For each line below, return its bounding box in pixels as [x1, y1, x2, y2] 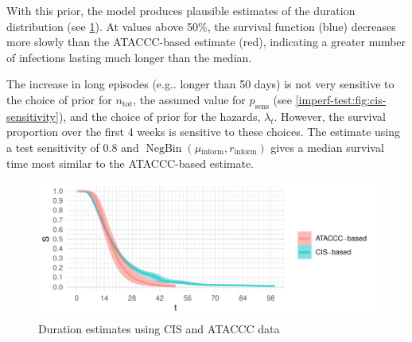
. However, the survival [274, 107, 387, 124]
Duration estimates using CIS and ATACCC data [38, 320, 280, 336]
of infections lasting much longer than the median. [6, 49, 252, 65]
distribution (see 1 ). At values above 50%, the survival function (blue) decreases [6, 17, 396, 34]
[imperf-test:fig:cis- [295, 91, 387, 107]
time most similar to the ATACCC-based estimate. [6, 154, 255, 171]
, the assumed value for [133, 91, 246, 107]
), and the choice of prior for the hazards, [58, 107, 261, 124]
